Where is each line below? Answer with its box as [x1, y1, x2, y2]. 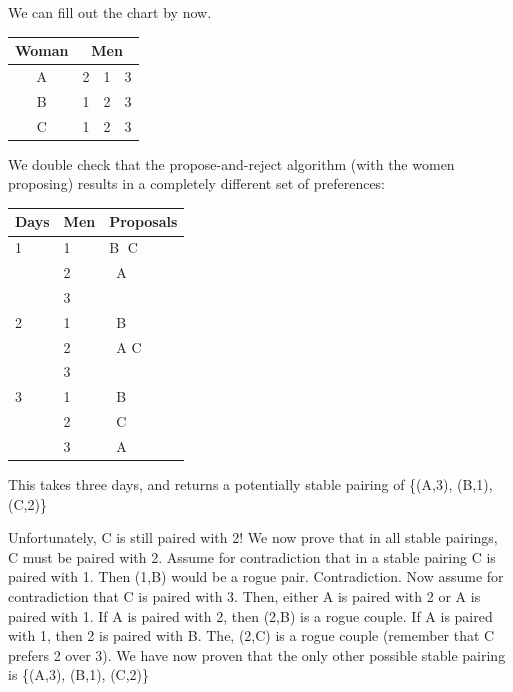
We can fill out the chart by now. [8, 2, 212, 22]
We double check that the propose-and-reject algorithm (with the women [8, 153, 455, 174]
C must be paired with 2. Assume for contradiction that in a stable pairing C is [8, 546, 496, 567]
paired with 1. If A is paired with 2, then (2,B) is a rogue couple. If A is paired [8, 605, 493, 626]
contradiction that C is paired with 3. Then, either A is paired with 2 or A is [8, 586, 481, 607]
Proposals [109, 211, 178, 232]
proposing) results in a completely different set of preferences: [8, 173, 386, 194]
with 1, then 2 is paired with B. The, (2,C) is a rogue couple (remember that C [8, 625, 495, 646]
